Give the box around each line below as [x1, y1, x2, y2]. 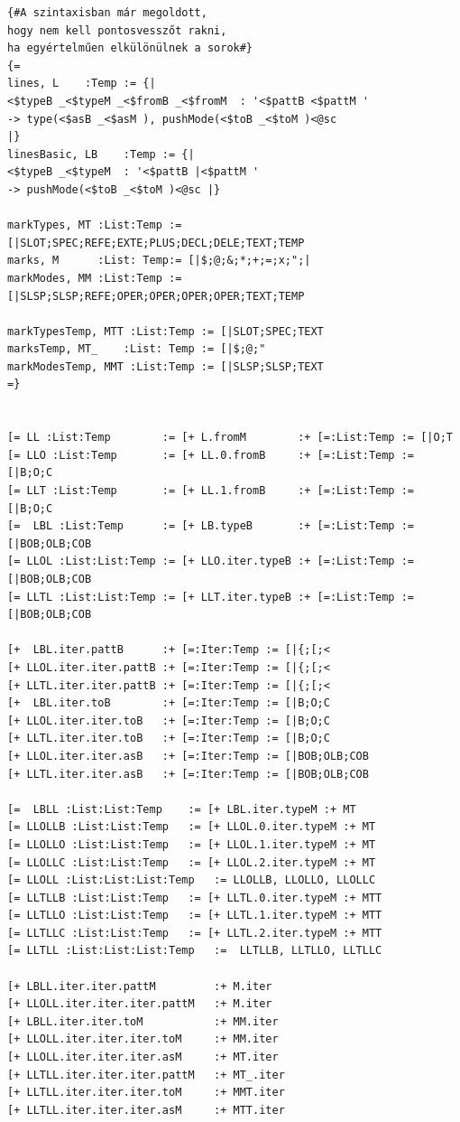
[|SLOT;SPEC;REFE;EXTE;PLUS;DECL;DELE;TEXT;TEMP [7, 236, 305, 249]
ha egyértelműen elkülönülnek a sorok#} [7, 42, 253, 55]
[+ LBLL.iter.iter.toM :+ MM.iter [7, 1014, 279, 1028]
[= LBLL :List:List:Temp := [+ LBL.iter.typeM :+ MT [7, 802, 356, 816]
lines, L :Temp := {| [7, 77, 156, 90]
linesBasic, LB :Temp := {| [7, 147, 195, 161]
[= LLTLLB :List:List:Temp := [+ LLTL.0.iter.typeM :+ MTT [7, 891, 382, 904]
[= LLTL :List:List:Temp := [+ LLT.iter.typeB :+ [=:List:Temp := [7, 590, 415, 603]
